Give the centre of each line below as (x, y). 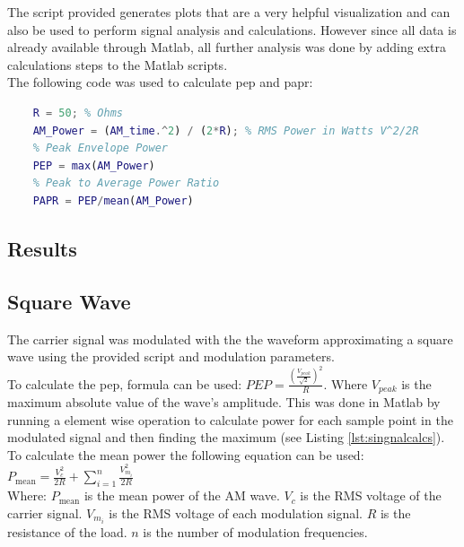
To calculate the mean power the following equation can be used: (186, 454)
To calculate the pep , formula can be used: (125, 383)
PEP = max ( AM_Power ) (94, 165)
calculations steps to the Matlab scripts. (118, 64)
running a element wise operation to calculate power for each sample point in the (230, 419)
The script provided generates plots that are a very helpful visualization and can (229, 12)
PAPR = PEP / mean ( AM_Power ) (113, 200)
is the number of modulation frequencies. (255, 531)
